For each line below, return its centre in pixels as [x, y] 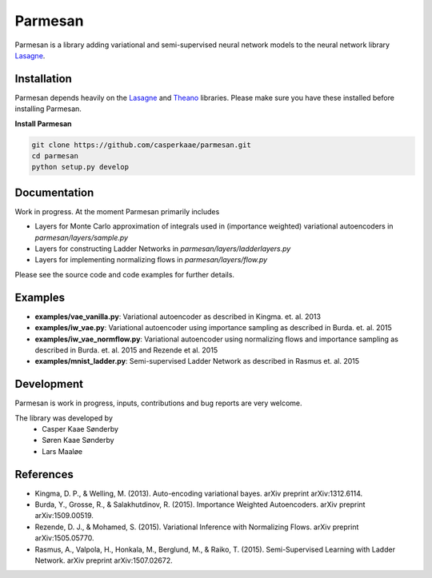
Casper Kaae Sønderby [80, 429]
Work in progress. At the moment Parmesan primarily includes [117, 211]
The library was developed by [64, 418]
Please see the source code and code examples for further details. [125, 274]
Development [49, 384]
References [44, 474]
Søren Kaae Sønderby [78, 440]
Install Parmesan [43, 123]
